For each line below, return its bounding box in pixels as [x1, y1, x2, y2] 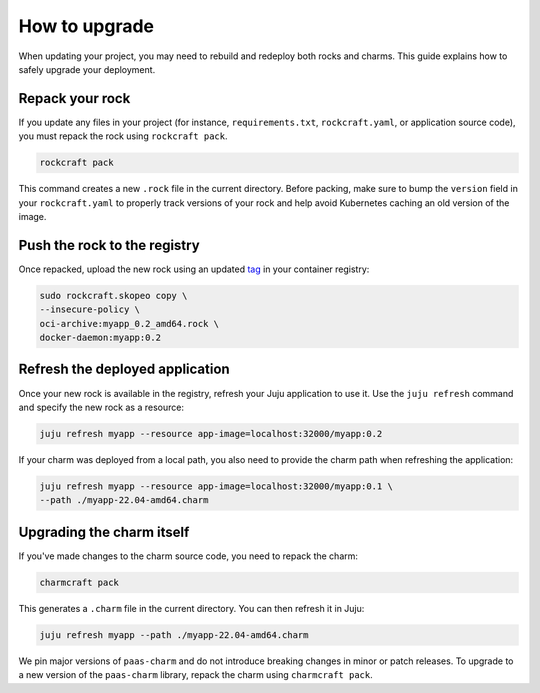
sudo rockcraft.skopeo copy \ [39, 290, 188, 301]
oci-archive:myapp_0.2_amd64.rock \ [39, 318, 220, 329]
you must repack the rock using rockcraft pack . [18, 130, 228, 142]
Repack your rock [18, 90, 131, 107]
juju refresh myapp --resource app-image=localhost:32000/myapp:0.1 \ [39, 480, 394, 492]
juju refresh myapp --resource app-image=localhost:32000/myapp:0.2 [39, 428, 383, 439]
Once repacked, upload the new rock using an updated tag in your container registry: [18, 263, 370, 275]
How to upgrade [18, 15, 155, 37]
